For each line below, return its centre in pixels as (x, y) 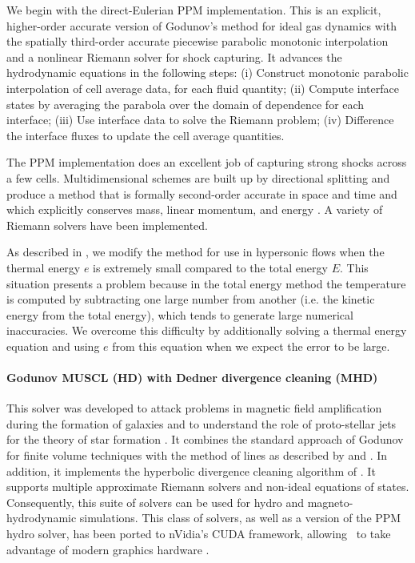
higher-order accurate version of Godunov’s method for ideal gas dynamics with (202, 25)
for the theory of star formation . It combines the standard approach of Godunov (205, 439)
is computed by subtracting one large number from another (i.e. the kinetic (191, 299)
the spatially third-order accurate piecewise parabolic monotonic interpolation (198, 41)
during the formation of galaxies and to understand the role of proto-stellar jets (202, 423)
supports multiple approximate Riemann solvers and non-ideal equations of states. (208, 487)
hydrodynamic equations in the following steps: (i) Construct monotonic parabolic (207, 72)
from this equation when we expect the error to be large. (251, 346)
